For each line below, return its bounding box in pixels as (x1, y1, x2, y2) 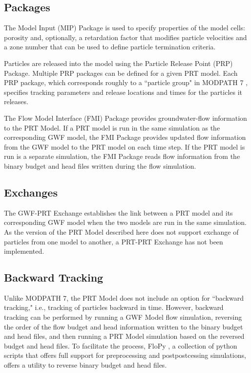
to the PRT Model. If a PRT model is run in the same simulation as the (4, 122, 220, 132)
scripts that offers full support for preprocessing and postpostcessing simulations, (4, 350, 246, 360)
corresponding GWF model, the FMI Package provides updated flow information (4, 132, 246, 142)
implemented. (4, 246, 44, 256)
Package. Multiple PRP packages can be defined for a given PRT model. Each (4, 67, 238, 78)
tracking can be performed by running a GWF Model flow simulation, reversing (4, 312, 242, 322)
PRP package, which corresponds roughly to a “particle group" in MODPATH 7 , (4, 77, 248, 88)
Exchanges (4, 184, 58, 199)
